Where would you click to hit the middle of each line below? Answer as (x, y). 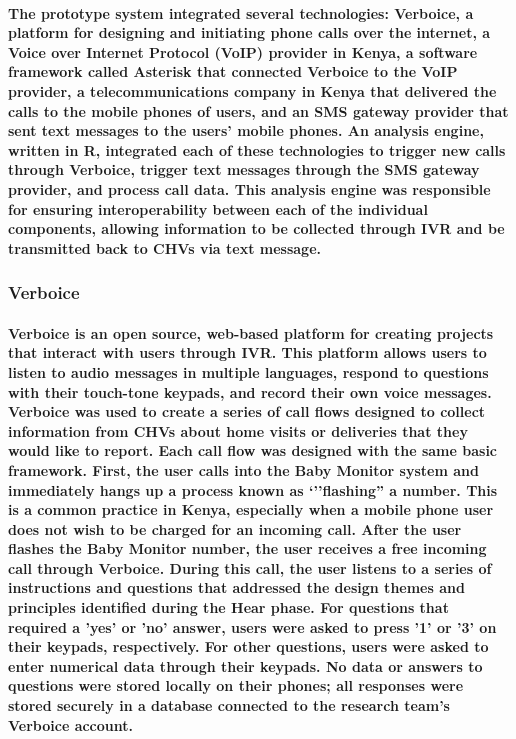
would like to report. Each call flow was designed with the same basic (253, 450)
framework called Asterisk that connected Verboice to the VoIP (233, 71)
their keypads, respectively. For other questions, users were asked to (248, 646)
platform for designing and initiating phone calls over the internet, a (249, 32)
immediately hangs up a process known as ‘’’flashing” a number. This (253, 489)
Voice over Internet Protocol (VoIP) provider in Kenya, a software (243, 51)
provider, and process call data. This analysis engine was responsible (249, 188)
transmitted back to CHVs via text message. (165, 247)
